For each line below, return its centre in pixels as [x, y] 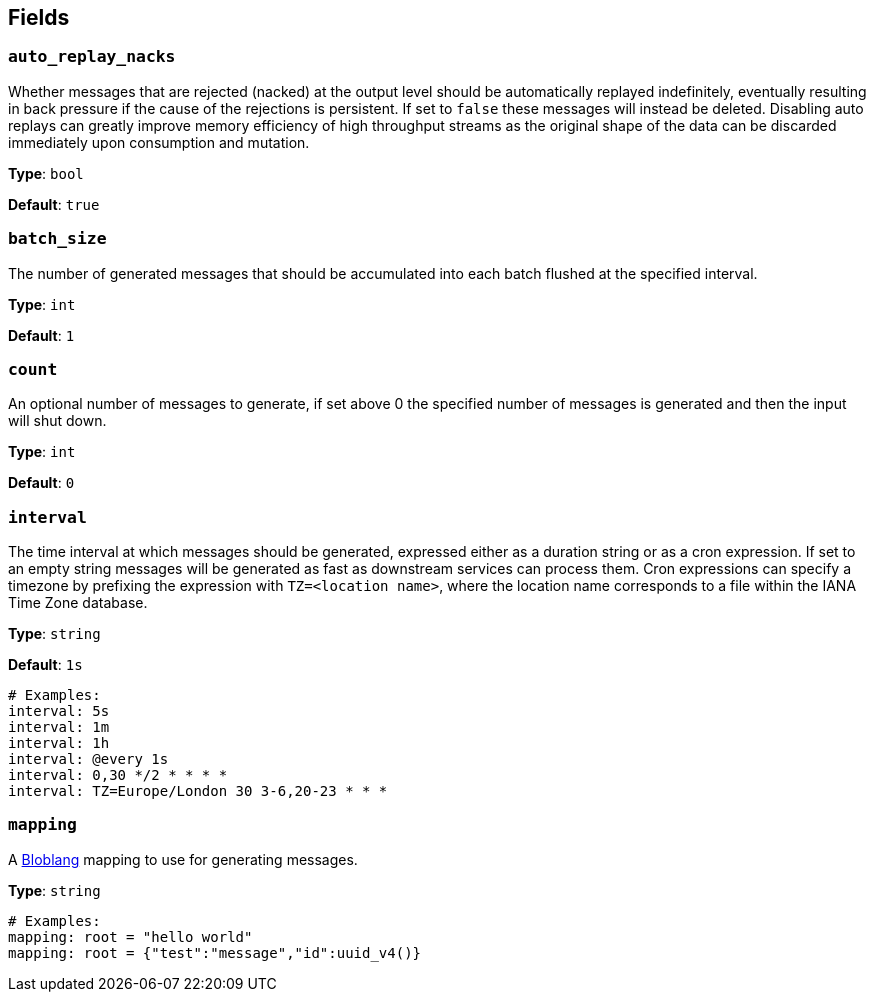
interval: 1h [59, 743]
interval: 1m [59, 727]
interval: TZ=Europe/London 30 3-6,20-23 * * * [198, 791]
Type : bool [46, 173]
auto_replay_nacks [92, 57]
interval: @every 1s [88, 759]
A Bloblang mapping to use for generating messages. [183, 859]
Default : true [54, 204]
